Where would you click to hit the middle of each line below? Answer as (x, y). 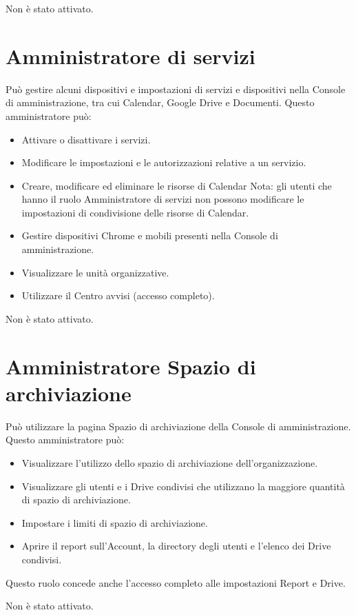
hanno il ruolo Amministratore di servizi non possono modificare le (163, 199)
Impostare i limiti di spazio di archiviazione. (115, 522)
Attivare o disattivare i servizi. (86, 139)
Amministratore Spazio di (131, 366)
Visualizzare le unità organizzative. (95, 272)
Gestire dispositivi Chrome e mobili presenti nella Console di (150, 235)
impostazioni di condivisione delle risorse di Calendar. (135, 212)
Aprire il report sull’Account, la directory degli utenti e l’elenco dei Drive (176, 546)
